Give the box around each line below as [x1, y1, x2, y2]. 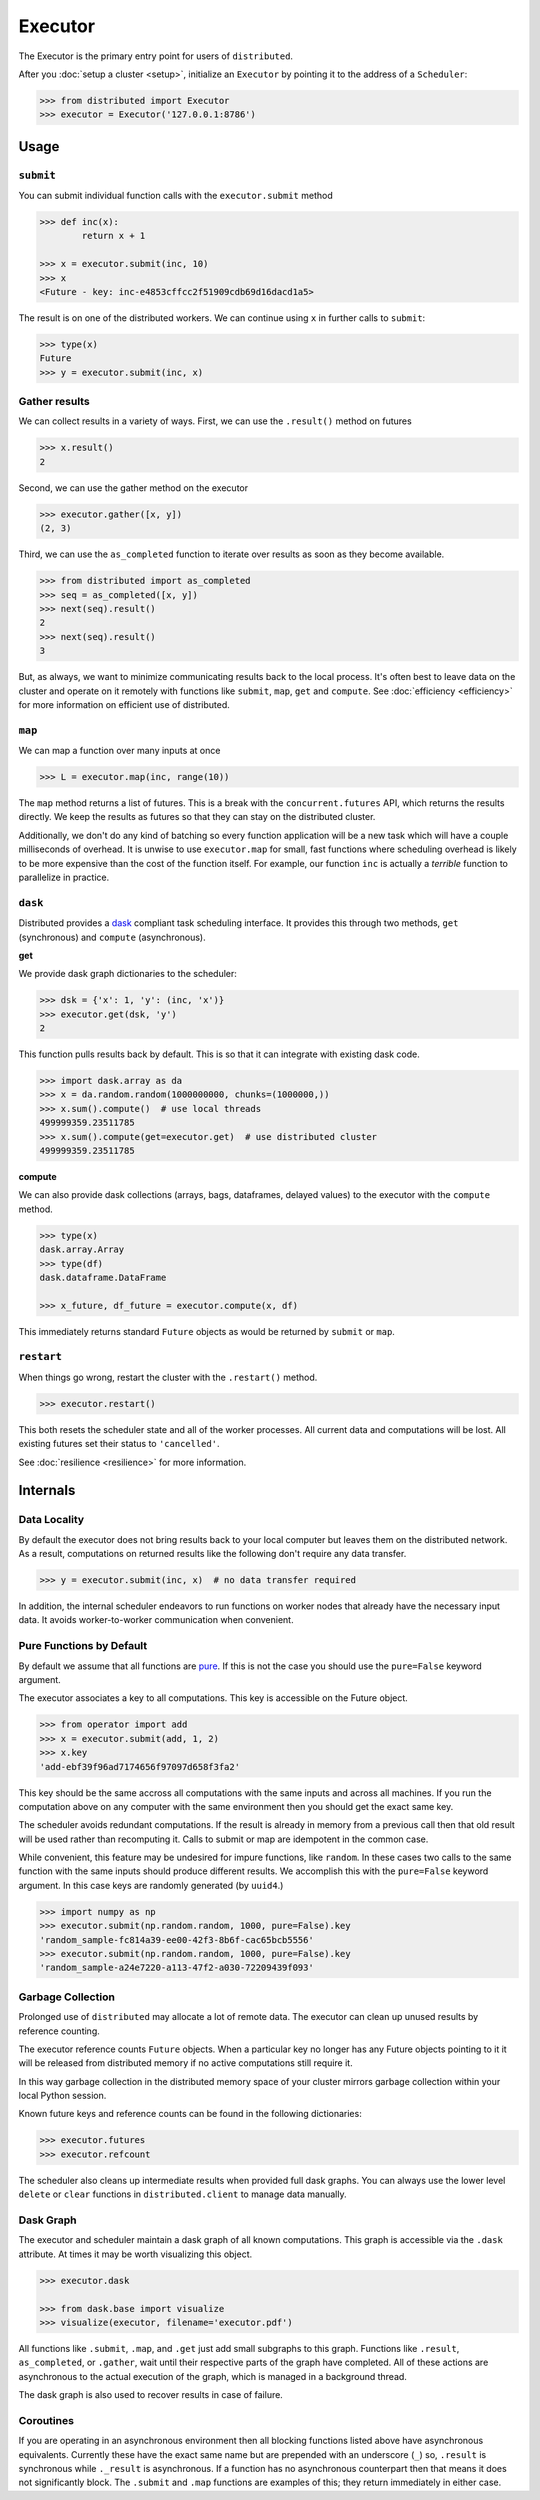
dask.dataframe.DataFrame [39, 1271, 167, 1283]
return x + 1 [81, 230, 146, 242]
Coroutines [18, 2413, 75, 2427]
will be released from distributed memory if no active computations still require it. [18, 2057, 354, 2069]
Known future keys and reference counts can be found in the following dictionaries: [18, 2108, 362, 2120]
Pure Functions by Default [18, 1639, 148, 1653]
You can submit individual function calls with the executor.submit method [18, 190, 334, 202]
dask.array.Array [39, 1244, 125, 1255]
